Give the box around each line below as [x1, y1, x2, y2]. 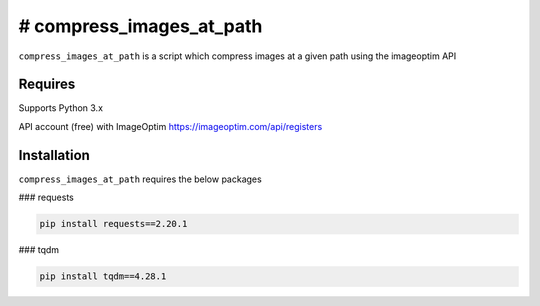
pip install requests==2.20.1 [39, 218, 188, 230]
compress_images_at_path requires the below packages [18, 173, 262, 185]
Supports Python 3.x [18, 102, 104, 114]
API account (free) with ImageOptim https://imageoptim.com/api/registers [18, 120, 323, 132]
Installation [18, 146, 90, 164]
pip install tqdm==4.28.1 [39, 271, 167, 282]
